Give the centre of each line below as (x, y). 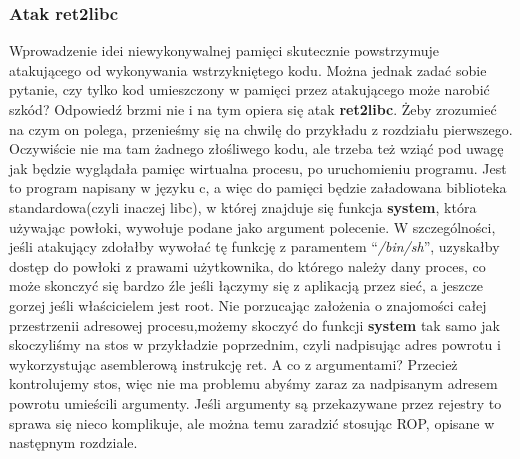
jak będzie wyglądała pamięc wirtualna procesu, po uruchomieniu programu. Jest (258, 167)
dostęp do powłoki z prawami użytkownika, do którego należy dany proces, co (247, 265)
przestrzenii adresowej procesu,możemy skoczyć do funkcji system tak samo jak (254, 324)
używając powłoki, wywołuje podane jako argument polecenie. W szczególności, (252, 226)
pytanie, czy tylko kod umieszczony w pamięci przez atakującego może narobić (249, 89)
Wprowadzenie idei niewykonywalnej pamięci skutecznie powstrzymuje (224, 50)
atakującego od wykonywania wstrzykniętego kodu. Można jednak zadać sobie (248, 69)
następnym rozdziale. (73, 442)
